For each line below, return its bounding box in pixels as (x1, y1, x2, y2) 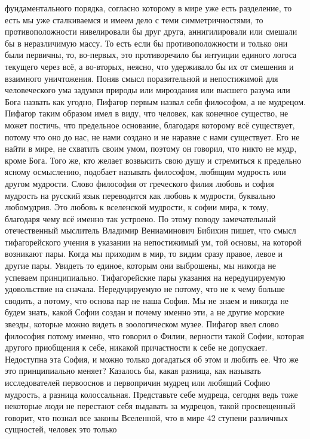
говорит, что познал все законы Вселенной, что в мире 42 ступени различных (5, 411, 288, 423)
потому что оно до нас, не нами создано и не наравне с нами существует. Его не (5, 130, 300, 143)
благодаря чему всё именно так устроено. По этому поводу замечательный (5, 212, 276, 225)
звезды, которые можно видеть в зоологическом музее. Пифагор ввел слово (5, 318, 279, 330)
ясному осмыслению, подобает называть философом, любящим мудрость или (5, 165, 286, 178)
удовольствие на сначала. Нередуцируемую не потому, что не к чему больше (5, 283, 285, 295)
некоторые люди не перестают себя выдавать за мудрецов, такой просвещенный (5, 400, 296, 412)
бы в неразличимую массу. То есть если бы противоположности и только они (5, 36, 288, 49)
